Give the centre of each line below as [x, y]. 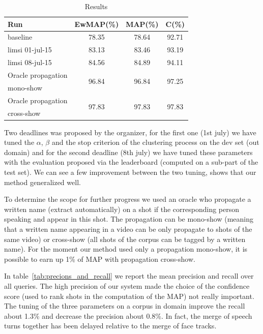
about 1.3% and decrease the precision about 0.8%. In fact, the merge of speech [128, 315]
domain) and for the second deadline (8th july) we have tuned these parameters [128, 152]
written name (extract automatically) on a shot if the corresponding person [122, 209]
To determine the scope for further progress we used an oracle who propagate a [128, 199]
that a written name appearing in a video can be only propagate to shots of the [128, 229]
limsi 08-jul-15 [30, 62]
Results [96, 6]
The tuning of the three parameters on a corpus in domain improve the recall [125, 306]
